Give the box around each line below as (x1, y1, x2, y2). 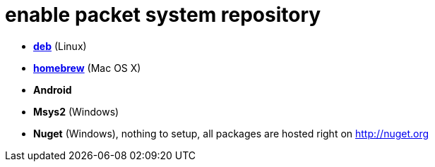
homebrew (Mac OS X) (33, 61, 141, 74)
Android (33, 83, 72, 96)
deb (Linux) (33, 39, 87, 52)
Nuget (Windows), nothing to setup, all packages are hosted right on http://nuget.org (33, 127, 429, 140)
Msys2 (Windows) (33, 105, 119, 118)
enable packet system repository (5, 3, 321, 27)
